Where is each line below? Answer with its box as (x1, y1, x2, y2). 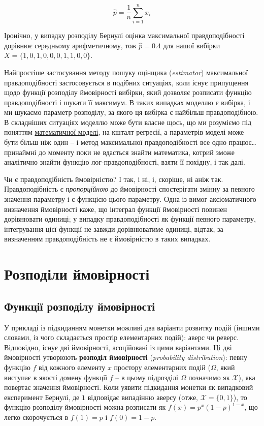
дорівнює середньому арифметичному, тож (4, 40, 137, 50)
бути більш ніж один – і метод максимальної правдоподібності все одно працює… (4, 137, 256, 147)
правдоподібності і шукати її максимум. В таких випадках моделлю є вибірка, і (4, 97, 250, 107)
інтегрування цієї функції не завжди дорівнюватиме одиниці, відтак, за (4, 223, 223, 234)
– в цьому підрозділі (115, 372, 178, 382)
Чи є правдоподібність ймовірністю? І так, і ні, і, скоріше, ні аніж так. (4, 173, 223, 184)
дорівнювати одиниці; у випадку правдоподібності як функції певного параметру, (4, 214, 256, 224)
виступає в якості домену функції (4, 372, 108, 382)
